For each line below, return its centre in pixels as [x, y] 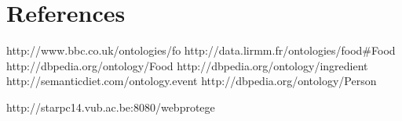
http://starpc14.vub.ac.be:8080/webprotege [111, 107]
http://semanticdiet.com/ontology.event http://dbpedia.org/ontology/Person [192, 81]
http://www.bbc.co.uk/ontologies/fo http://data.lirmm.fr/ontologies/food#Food [201, 50]
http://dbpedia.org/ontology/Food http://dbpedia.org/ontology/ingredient [187, 65]
